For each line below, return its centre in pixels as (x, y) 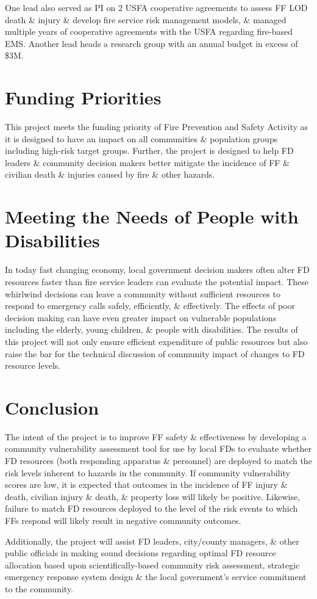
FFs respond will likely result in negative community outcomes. (123, 520)
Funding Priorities (83, 97)
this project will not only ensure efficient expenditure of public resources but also (156, 341)
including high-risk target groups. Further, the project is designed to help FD (149, 151)
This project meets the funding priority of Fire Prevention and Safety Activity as (157, 127)
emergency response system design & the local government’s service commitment (156, 577)
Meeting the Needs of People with (152, 216)
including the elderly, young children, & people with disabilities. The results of (151, 329)
